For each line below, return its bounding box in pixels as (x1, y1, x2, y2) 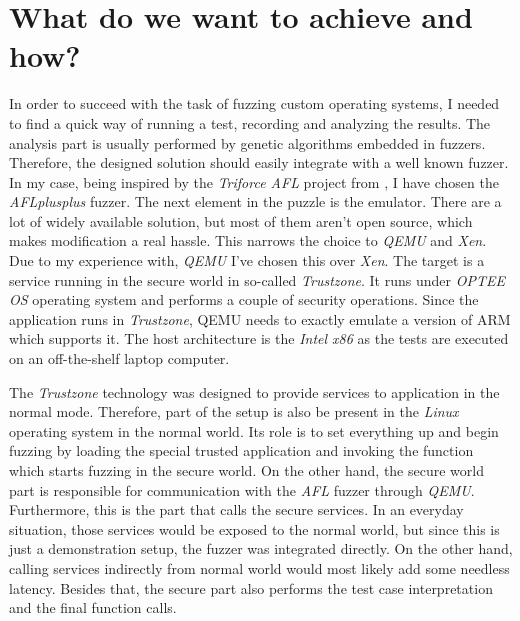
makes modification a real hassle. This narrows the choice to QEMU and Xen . (9, 230, 487, 251)
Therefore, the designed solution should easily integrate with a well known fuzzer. (9, 152, 509, 173)
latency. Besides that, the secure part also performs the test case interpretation (9, 577, 493, 598)
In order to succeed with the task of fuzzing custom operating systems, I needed (9, 93, 500, 114)
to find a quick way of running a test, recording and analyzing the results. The (9, 112, 491, 133)
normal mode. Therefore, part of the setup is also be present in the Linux (9, 401, 459, 422)
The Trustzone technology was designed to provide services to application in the (9, 381, 500, 402)
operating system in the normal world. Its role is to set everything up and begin (9, 420, 499, 441)
